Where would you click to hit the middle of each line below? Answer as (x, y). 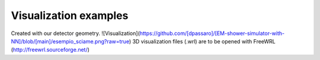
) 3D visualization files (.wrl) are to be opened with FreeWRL (202, 41)
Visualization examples (70, 15)
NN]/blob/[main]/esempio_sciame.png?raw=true (70, 41)
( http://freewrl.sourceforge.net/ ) (50, 50)
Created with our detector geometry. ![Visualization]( (76, 33)
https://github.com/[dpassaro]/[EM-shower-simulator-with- (212, 33)
